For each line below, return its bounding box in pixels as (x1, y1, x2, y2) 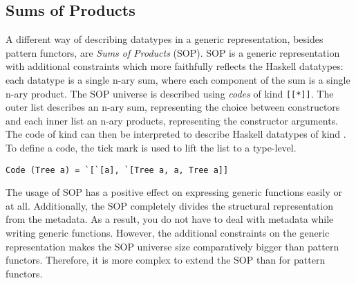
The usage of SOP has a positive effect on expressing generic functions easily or (6, 185, 342, 199)
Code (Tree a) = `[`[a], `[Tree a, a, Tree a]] (6, 165, 229, 175)
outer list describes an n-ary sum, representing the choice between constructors (6, 100, 340, 114)
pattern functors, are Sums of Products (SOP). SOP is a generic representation (6, 45, 340, 60)
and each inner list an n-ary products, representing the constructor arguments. (6, 113, 338, 127)
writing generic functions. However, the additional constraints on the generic (6, 226, 330, 240)
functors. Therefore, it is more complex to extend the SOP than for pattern (6, 253, 326, 267)
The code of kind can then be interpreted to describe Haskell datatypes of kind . (6, 127, 346, 141)
